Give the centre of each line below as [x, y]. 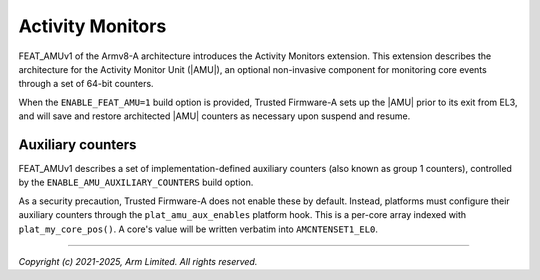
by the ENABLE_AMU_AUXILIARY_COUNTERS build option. [136, 182]
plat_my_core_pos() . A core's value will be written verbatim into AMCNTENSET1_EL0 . [198, 229]
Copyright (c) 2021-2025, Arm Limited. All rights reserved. [138, 261]
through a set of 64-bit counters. [86, 84]
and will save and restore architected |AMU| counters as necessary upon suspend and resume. [214, 116]
